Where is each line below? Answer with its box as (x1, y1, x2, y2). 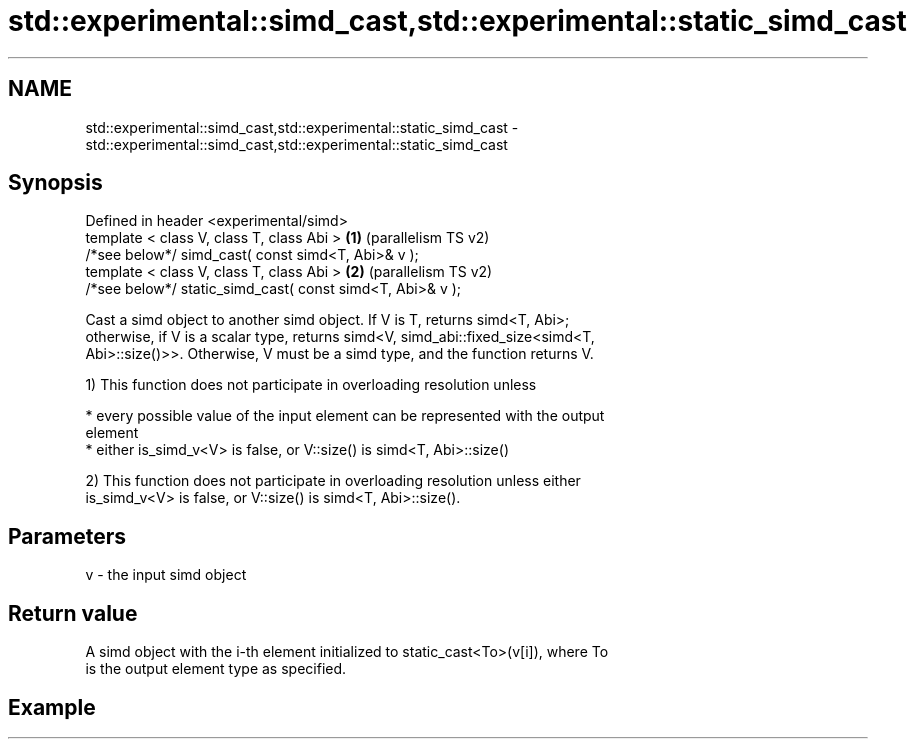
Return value (8, 600, 138, 626)
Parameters (8, 523, 126, 549)
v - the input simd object (85, 566, 247, 584)
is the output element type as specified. (85, 660, 347, 678)
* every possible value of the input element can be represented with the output (85, 407, 605, 425)
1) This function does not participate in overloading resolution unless (85, 376, 537, 394)
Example (8, 694, 96, 720)
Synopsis (8, 170, 103, 196)
